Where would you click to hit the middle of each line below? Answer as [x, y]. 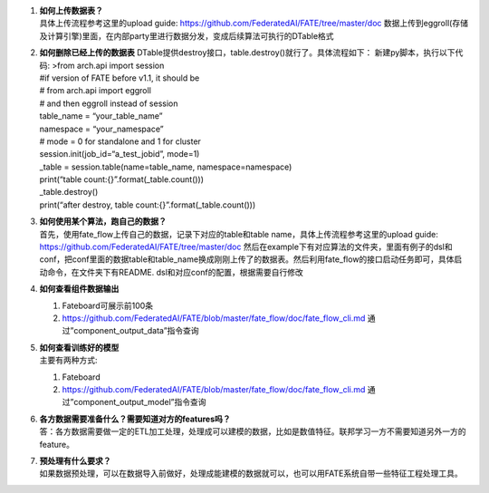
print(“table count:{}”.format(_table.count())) [121, 179]
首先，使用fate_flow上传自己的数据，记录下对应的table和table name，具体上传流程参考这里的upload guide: [239, 234]
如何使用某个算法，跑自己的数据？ [103, 221]
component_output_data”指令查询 [136, 331]
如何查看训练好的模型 [79, 347]
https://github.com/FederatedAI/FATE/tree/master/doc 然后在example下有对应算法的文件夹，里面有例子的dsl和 [246, 247]
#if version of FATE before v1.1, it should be [120, 78]
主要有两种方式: [69, 360]
